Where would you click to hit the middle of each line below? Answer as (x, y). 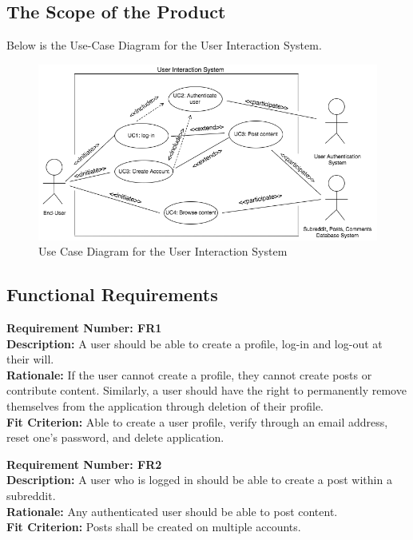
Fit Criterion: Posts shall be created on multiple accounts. (154, 527)
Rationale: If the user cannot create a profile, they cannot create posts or (189, 374)
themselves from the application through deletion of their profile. (165, 406)
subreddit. (31, 495)
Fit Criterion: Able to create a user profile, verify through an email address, (197, 421)
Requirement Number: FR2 (84, 464)
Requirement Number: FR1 (84, 328)
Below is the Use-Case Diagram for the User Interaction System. (164, 45)
